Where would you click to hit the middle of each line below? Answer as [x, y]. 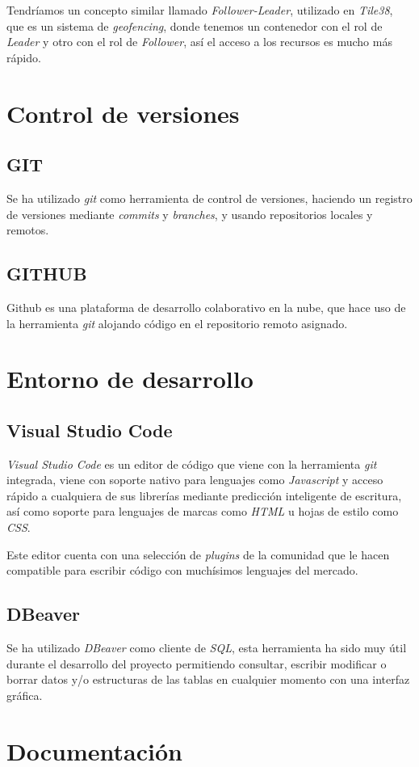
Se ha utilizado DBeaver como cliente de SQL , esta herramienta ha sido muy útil [207, 648]
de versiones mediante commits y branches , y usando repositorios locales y [190, 214]
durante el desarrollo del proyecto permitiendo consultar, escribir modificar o [197, 663]
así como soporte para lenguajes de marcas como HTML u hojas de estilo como [203, 511]
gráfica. [25, 695]
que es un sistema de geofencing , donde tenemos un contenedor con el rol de [195, 25]
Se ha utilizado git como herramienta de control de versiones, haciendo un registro [209, 198]
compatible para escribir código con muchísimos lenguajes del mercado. [182, 570]
